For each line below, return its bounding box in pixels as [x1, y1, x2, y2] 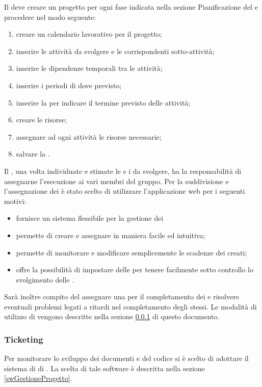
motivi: [4, 195, 27, 206]
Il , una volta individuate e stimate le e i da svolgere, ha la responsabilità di [4, 165, 242, 176]
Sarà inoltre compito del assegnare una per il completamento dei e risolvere [4, 291, 239, 302]
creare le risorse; [16, 114, 67, 125]
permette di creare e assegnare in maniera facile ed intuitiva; [16, 229, 205, 240]
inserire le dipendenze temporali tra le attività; [16, 63, 163, 73]
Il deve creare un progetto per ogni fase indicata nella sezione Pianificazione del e [4, 2, 258, 12]
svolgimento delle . [16, 274, 74, 285]
